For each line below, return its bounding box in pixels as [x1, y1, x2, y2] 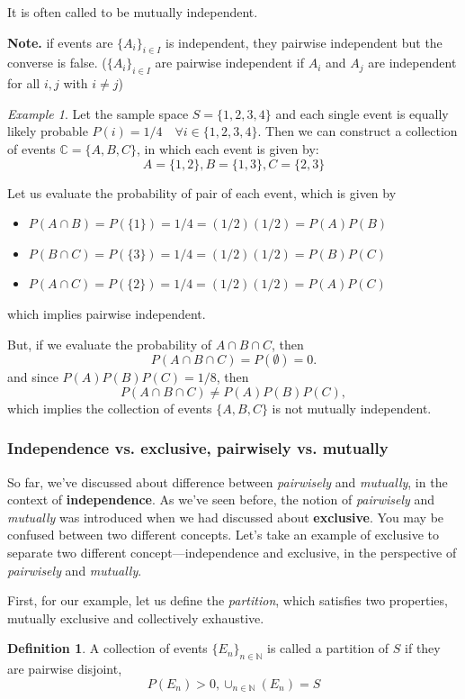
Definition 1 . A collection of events [7, 639, 208, 658]
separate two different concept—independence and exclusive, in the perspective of [7, 542, 457, 561]
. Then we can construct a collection [257, 122, 458, 141]
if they [405, 639, 441, 658]
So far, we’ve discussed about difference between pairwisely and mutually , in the [7, 472, 448, 491]
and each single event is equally [275, 104, 449, 123]
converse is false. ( [7, 53, 107, 72]
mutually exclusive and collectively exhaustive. [7, 608, 264, 627]
